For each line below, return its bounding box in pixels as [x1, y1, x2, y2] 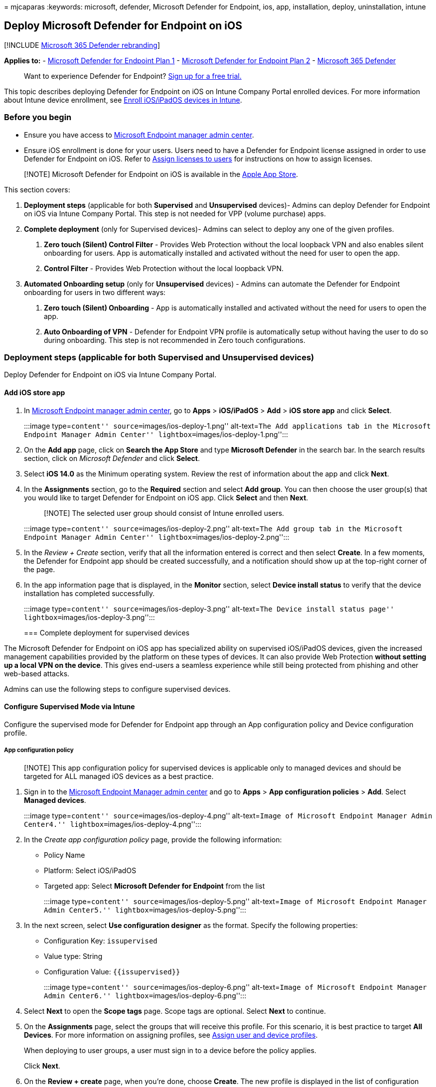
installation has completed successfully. [24, 589, 155, 598]
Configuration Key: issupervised [44, 936, 157, 945]
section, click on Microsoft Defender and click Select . [24, 454, 200, 463]
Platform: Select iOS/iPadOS [44, 866, 137, 875]
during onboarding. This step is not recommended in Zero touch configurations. [44, 335, 305, 344]
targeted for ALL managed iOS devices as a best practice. [24, 772, 214, 780]
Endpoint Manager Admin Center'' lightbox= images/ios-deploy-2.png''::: [24, 532, 290, 541]
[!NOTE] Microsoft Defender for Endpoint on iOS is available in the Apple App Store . [24, 169, 298, 178]
